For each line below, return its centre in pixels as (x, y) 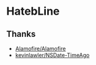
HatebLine (33, 11)
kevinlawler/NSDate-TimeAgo (52, 55)
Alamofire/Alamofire (40, 48)
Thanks (21, 34)
